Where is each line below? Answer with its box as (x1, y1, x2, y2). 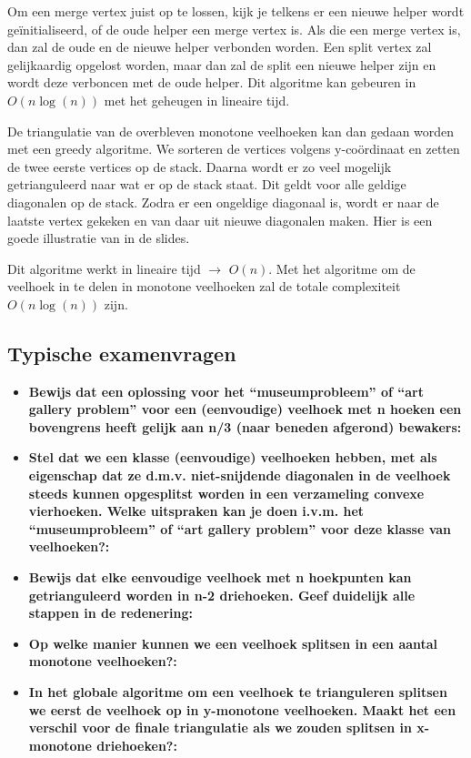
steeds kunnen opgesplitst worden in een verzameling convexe (28, 483, 425, 502)
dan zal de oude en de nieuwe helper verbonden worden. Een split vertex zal (7, 37, 432, 56)
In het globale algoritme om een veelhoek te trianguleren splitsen (28, 682, 447, 702)
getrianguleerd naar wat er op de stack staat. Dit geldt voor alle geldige (7, 175, 406, 194)
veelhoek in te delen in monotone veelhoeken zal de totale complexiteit (7, 277, 401, 296)
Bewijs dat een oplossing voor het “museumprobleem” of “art (28, 381, 425, 400)
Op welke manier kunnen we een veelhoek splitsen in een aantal (28, 633, 438, 652)
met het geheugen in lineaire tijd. (104, 90, 290, 109)
